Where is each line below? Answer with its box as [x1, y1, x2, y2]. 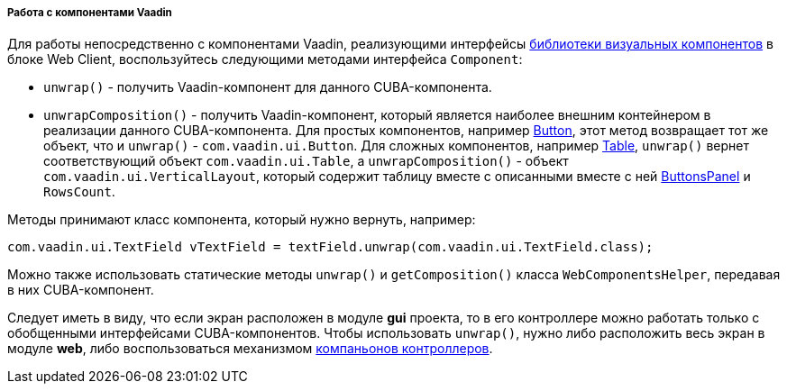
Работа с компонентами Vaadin [7, 6, 172, 19]
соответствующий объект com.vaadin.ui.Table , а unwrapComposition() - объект [43, 153, 569, 169]
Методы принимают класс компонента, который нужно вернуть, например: [7, 212, 476, 228]
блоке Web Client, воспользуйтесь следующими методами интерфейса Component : [7, 51, 523, 68]
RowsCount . [43, 184, 115, 200]
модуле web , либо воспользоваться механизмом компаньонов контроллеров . [7, 341, 493, 357]
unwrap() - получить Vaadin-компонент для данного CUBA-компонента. [43, 79, 492, 95]
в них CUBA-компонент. [7, 282, 154, 298]
